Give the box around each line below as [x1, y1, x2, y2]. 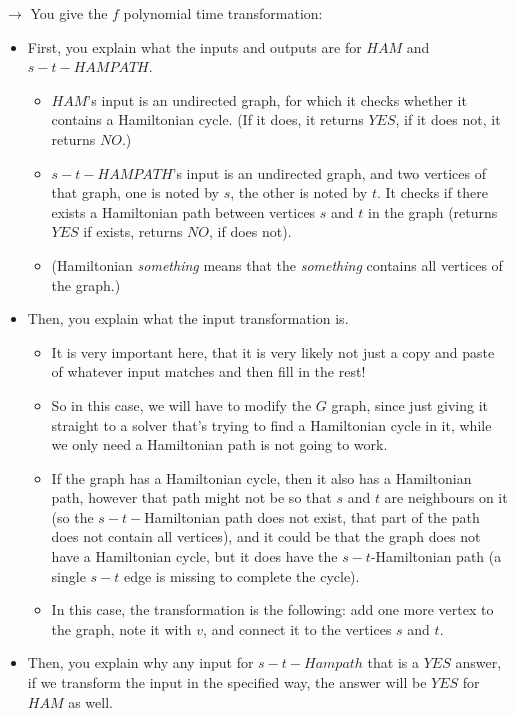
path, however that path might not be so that [51, 487, 332, 508]
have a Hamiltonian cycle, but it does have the [51, 546, 338, 567]
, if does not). [209, 221, 292, 242]
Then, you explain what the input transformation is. [27, 308, 349, 329]
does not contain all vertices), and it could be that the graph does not [51, 526, 481, 547]
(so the [51, 506, 94, 527]
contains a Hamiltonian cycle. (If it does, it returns [51, 109, 364, 130]
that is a [367, 652, 420, 673]
